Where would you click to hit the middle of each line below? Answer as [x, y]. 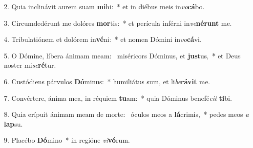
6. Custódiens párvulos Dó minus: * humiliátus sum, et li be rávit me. [107, 81]
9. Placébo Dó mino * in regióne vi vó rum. [67, 140]
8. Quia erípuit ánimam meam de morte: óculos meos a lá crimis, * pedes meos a [126, 114]
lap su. [13, 123]
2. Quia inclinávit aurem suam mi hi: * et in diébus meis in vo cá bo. [104, 6]
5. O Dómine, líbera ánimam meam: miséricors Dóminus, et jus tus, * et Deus [122, 55]
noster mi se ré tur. [30, 65]
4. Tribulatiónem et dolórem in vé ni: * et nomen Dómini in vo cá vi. [103, 39]
